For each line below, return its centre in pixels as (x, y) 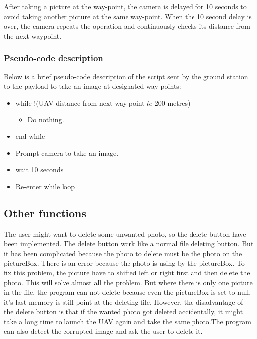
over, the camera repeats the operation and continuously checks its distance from (127, 26)
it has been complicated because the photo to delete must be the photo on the (123, 253)
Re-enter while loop (45, 186)
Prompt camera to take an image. (67, 153)
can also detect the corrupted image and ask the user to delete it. (103, 331)
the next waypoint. (33, 35)
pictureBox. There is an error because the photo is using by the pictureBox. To (124, 263)
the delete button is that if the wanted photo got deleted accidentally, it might (124, 311)
